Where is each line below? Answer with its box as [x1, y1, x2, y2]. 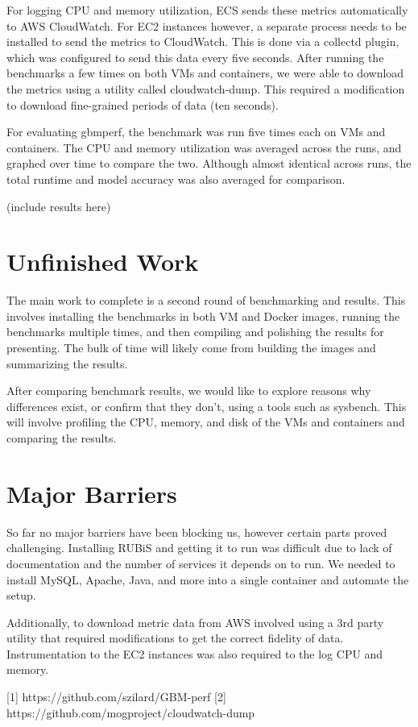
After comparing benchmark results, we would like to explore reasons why [6, 382, 371, 399]
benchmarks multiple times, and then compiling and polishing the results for [6, 323, 384, 340]
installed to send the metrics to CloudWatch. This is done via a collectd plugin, [6, 33, 399, 50]
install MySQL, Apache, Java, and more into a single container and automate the [6, 571, 409, 588]
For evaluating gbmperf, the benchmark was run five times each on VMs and [6, 123, 386, 140]
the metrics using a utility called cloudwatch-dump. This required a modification [6, 80, 405, 97]
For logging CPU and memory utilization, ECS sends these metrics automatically [6, 2, 408, 18]
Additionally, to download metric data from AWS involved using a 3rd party [6, 613, 384, 630]
